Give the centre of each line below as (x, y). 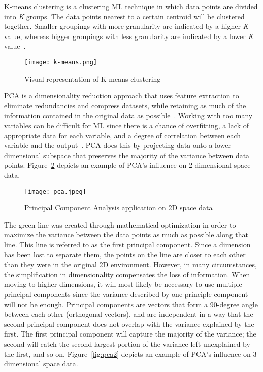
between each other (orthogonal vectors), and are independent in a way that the (129, 314)
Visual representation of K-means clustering (93, 78)
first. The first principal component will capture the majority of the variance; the (130, 334)
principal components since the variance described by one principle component (126, 294)
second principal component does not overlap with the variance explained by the (129, 324)
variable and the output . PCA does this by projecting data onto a (108, 145)
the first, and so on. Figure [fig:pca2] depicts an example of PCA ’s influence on (127, 354)
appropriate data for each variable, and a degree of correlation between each (123, 135)
